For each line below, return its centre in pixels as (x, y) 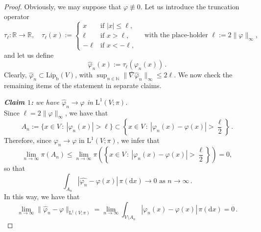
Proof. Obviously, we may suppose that (63, 6)
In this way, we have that (42, 196)
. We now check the (203, 75)
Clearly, (15, 75)
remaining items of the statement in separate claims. (83, 85)
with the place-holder (176, 35)
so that (14, 168)
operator (17, 16)
